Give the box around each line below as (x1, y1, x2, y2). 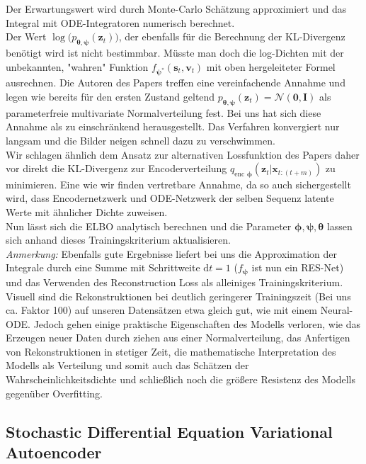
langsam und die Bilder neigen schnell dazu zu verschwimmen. (6, 132, 275, 147)
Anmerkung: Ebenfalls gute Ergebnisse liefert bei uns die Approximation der (6, 246, 337, 261)
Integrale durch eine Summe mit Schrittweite (6, 260, 200, 275)
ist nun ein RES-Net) (251, 260, 344, 275)
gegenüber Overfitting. (6, 385, 103, 400)
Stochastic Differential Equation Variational (6, 420, 333, 442)
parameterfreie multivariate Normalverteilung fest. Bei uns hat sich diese (6, 105, 321, 120)
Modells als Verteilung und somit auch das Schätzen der (6, 358, 249, 373)
